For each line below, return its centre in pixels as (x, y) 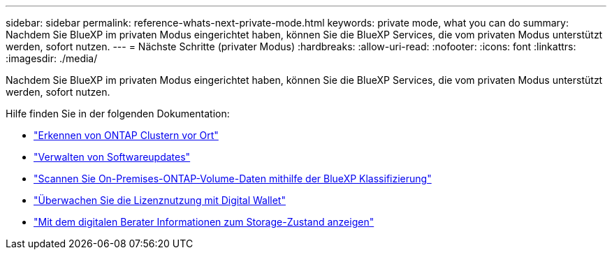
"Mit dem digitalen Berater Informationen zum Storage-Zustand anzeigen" (204, 222)
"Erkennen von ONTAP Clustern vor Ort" (126, 135)
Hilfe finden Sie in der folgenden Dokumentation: (118, 114)
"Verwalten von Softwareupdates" (112, 157)
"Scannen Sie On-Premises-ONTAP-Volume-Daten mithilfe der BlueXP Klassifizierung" (233, 178)
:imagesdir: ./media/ (52, 58)
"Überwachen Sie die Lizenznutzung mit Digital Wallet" (160, 200)
